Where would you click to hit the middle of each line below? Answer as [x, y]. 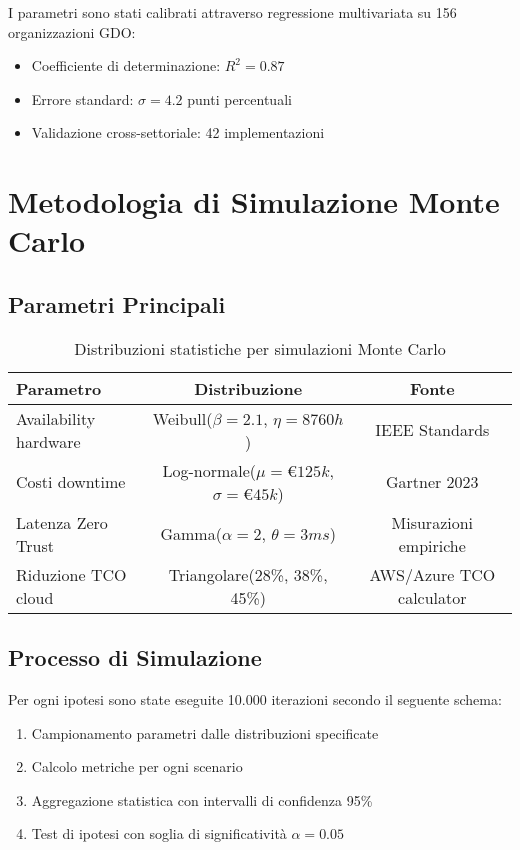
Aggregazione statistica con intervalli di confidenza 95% [202, 799]
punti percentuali [239, 98]
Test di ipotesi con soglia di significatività [159, 833]
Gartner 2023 [432, 482]
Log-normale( [209, 470]
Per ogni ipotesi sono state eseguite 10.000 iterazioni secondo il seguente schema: [255, 698]
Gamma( [191, 534]
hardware [48, 441]
